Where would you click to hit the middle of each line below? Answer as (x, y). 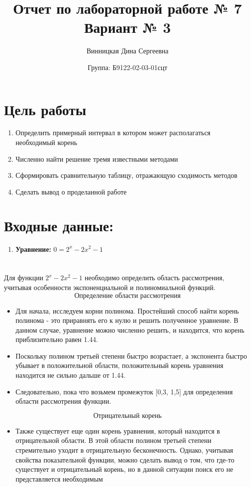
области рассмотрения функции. (63, 401)
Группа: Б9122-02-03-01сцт (127, 67)
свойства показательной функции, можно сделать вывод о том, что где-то (125, 459)
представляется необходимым (59, 478)
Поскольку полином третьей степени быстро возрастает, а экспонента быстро (131, 355)
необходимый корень (46, 142)
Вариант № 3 (127, 27)
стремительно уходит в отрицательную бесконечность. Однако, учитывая (124, 450)
